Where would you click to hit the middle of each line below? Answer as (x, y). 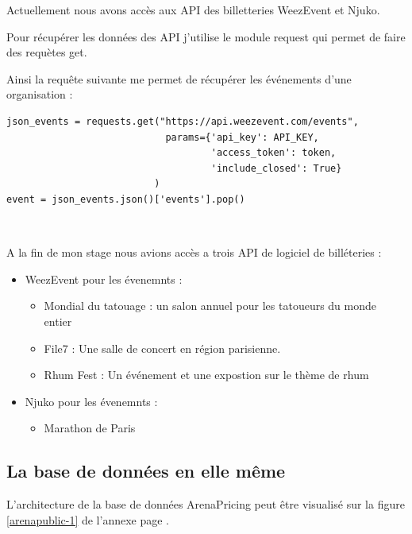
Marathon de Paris (90, 428)
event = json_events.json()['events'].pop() (126, 199)
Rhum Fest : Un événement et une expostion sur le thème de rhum (206, 375)
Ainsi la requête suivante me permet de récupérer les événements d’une (179, 78)
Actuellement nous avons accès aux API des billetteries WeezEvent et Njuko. (193, 10)
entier (58, 321)
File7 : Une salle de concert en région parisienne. (162, 348)
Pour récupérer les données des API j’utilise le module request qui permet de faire (206, 36)
